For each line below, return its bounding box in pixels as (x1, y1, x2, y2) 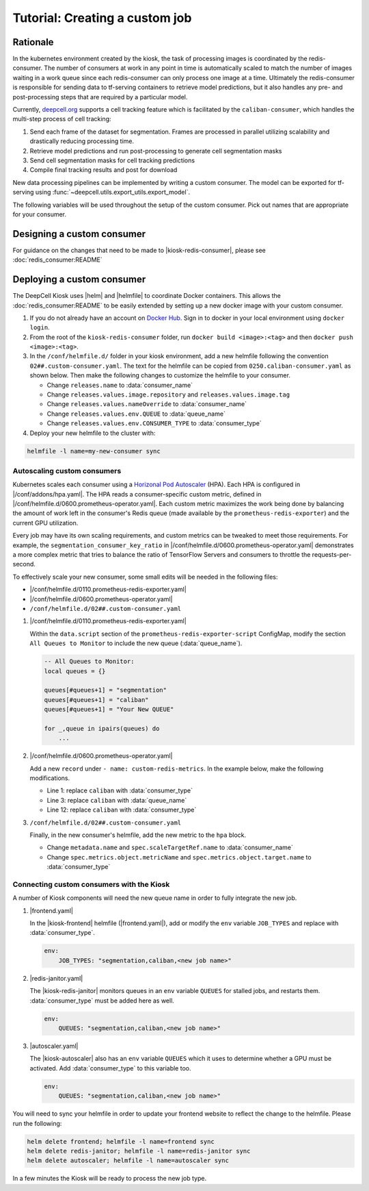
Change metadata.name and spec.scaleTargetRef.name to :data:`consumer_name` (46, 843, 293, 852)
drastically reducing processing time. (29, 137, 135, 145)
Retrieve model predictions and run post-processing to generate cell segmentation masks (29, 147, 282, 155)
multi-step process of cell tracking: (12, 115, 112, 123)
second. (12, 560, 36, 568)
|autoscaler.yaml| (29, 1042, 79, 1050)
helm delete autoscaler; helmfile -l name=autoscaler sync (27, 1157, 229, 1164)
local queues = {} (44, 667, 106, 675)
